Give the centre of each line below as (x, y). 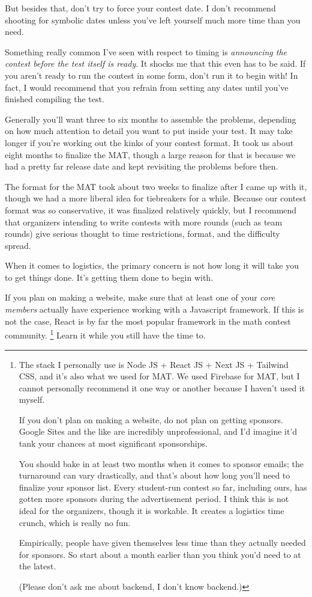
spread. (18, 245)
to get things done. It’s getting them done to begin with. (109, 277)
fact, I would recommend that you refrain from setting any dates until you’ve (147, 87)
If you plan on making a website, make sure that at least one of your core (140, 297)
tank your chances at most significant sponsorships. (113, 443)
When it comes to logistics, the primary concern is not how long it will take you (152, 265)
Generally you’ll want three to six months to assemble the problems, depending (151, 119)
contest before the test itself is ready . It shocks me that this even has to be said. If (155, 63)
